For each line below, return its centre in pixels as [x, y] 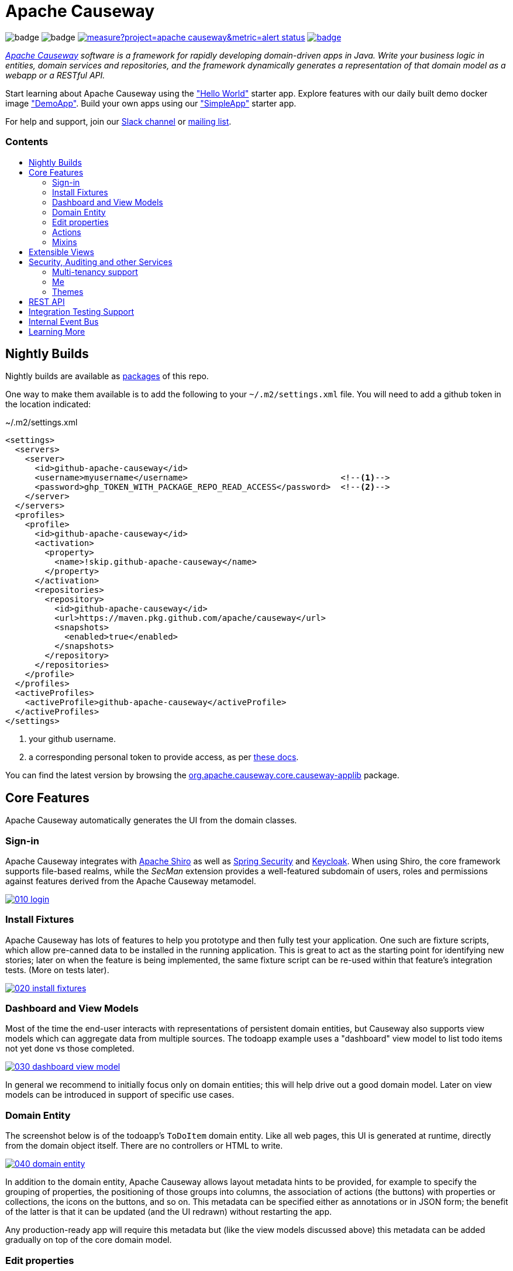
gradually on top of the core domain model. [89, 1240]
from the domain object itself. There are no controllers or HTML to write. [144, 1146]
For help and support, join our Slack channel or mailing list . [118, 121]
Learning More [57, 331]
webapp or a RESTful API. [55, 75]
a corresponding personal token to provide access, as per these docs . [164, 757]
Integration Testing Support [82, 311]
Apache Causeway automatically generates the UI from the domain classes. [151, 820]
